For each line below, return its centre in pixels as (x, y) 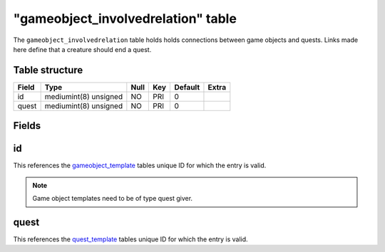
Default (187, 87)
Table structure (48, 70)
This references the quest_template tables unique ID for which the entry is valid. (131, 239)
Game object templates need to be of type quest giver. (112, 199)
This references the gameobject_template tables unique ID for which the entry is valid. (140, 166)
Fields (27, 126)
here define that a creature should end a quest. (82, 49)
